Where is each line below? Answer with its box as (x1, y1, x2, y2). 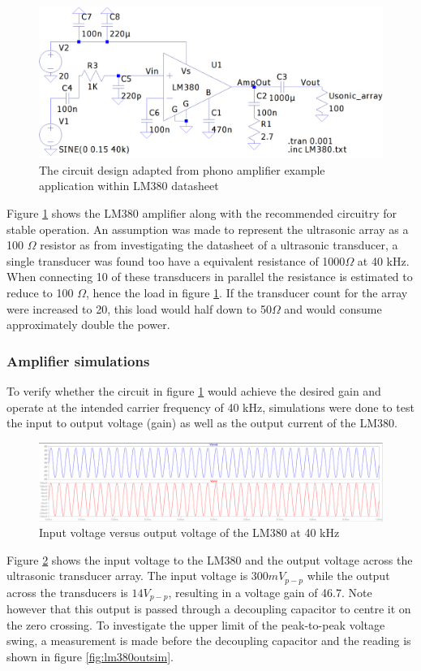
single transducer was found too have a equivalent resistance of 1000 (6, 252, 346, 269)
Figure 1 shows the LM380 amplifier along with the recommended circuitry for (6, 204, 397, 221)
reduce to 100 (6, 284, 74, 301)
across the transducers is (6, 583, 128, 600)
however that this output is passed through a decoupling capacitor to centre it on (6, 600, 411, 617)
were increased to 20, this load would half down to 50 (6, 300, 272, 317)
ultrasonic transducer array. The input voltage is (6, 567, 248, 584)
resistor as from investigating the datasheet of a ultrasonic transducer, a (40, 236, 398, 253)
